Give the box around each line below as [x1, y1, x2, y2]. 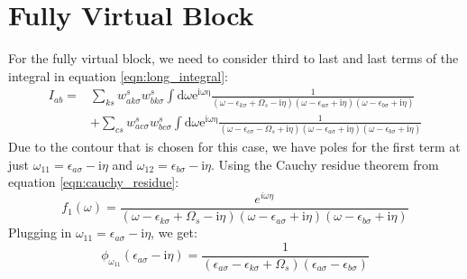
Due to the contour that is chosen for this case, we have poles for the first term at [8, 137, 461, 156]
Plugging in [8, 223, 72, 242]
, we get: [151, 223, 197, 242]
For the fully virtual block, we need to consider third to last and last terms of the [8, 49, 459, 68]
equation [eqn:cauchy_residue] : [8, 172, 179, 191]
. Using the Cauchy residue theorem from [211, 154, 439, 173]
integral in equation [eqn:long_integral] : [8, 66, 228, 85]
